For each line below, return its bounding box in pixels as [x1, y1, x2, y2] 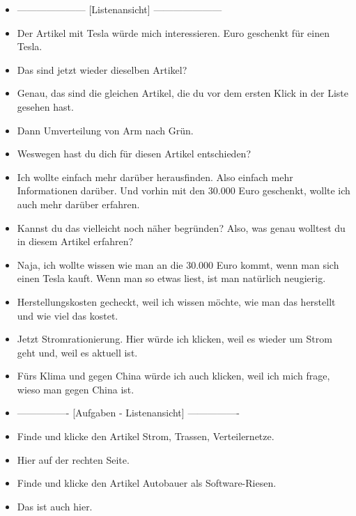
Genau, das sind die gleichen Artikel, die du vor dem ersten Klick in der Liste [17, 86, 348, 100]
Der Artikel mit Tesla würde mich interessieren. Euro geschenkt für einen [17, 25, 330, 40]
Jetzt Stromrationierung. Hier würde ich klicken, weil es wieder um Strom [17, 331, 332, 346]
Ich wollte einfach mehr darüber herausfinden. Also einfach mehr [17, 169, 293, 184]
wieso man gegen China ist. [17, 382, 134, 396]
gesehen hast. [17, 99, 74, 114]
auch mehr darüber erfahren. [17, 196, 140, 211]
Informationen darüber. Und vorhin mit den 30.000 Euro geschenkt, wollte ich [17, 183, 350, 198]
